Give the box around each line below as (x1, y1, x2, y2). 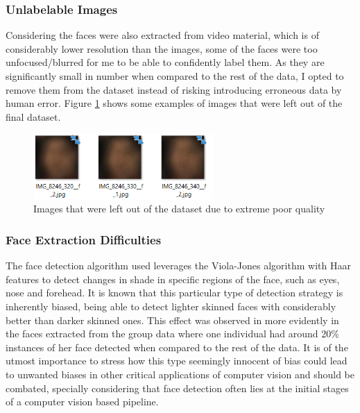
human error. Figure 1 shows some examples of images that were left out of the (6, 96, 343, 110)
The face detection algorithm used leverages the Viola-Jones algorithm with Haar (6, 258, 351, 273)
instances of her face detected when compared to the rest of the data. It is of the (6, 339, 348, 354)
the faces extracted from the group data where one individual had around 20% (6, 326, 339, 341)
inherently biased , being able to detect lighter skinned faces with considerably (6, 299, 336, 314)
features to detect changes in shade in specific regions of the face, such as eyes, (6, 271, 340, 286)
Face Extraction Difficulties (6, 230, 162, 248)
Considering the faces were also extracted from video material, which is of (6, 28, 319, 42)
